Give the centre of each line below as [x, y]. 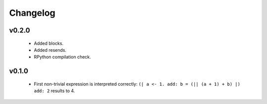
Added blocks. [49, 43]
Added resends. [50, 50]
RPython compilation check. [63, 57]
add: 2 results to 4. [54, 91]
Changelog [32, 13]
